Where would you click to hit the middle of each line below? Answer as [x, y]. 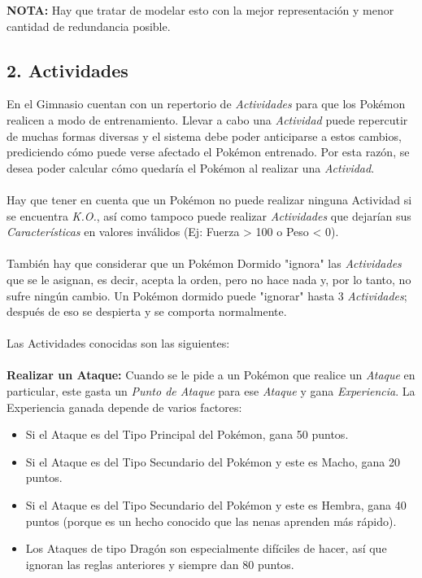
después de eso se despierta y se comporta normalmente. [147, 311]
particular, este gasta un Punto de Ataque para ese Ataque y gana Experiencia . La [211, 391]
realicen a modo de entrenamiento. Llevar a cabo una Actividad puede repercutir [207, 119]
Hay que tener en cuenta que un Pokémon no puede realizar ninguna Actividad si [209, 199]
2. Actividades [67, 70]
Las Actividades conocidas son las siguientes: [118, 343]
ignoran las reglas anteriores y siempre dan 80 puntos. [160, 564]
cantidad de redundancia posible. [89, 26]
